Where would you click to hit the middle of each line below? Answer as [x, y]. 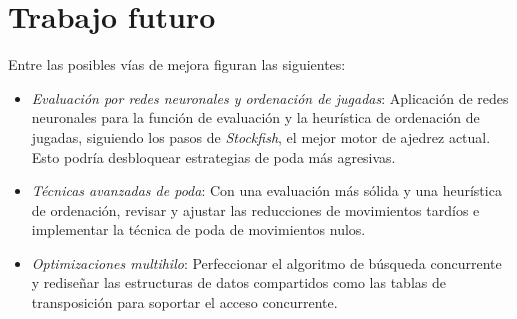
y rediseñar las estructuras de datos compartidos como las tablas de [238, 282]
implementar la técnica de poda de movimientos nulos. [198, 229]
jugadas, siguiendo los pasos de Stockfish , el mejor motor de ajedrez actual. [261, 136]
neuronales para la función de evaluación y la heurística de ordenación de [255, 117]
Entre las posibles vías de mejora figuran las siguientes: [177, 64]
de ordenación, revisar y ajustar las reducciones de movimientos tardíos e [255, 209]
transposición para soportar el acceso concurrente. [184, 302]
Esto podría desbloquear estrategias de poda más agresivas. [213, 156]
